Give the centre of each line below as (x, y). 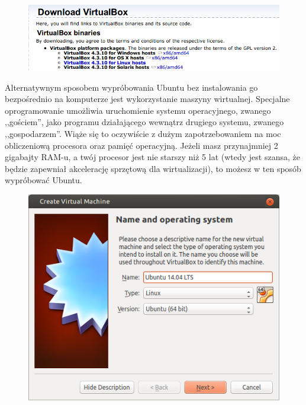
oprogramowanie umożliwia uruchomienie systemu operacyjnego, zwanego (138, 110)
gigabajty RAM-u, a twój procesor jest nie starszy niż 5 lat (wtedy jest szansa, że (152, 157)
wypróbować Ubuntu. (44, 180)
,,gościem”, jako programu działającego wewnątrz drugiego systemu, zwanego (144, 122)
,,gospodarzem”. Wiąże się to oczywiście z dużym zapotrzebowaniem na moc (143, 134)
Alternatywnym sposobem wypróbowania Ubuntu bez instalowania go (131, 87)
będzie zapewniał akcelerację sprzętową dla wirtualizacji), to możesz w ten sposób (153, 168)
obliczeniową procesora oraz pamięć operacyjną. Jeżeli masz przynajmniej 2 (141, 145)
